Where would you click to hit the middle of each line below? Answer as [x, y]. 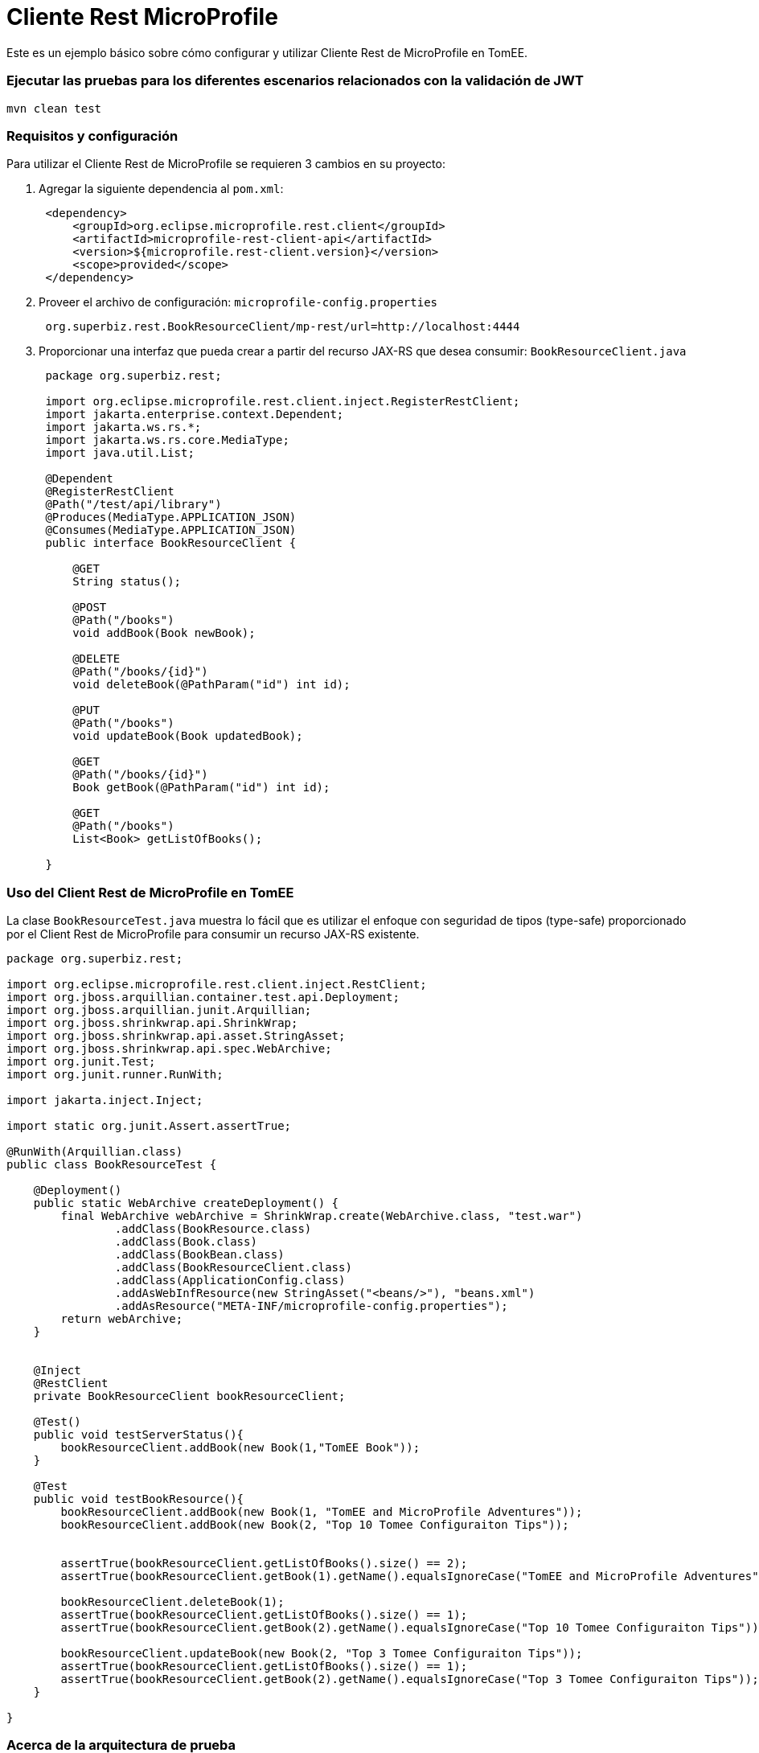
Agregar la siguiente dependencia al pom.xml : [161, 189]
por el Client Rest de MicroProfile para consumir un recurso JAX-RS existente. [213, 934]
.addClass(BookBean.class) [199, 1254]
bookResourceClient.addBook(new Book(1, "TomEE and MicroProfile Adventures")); [322, 1512]
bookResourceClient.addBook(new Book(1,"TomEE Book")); [240, 1447]
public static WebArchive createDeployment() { [186, 1203]
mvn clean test [54, 108]
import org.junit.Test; [81, 1061]
